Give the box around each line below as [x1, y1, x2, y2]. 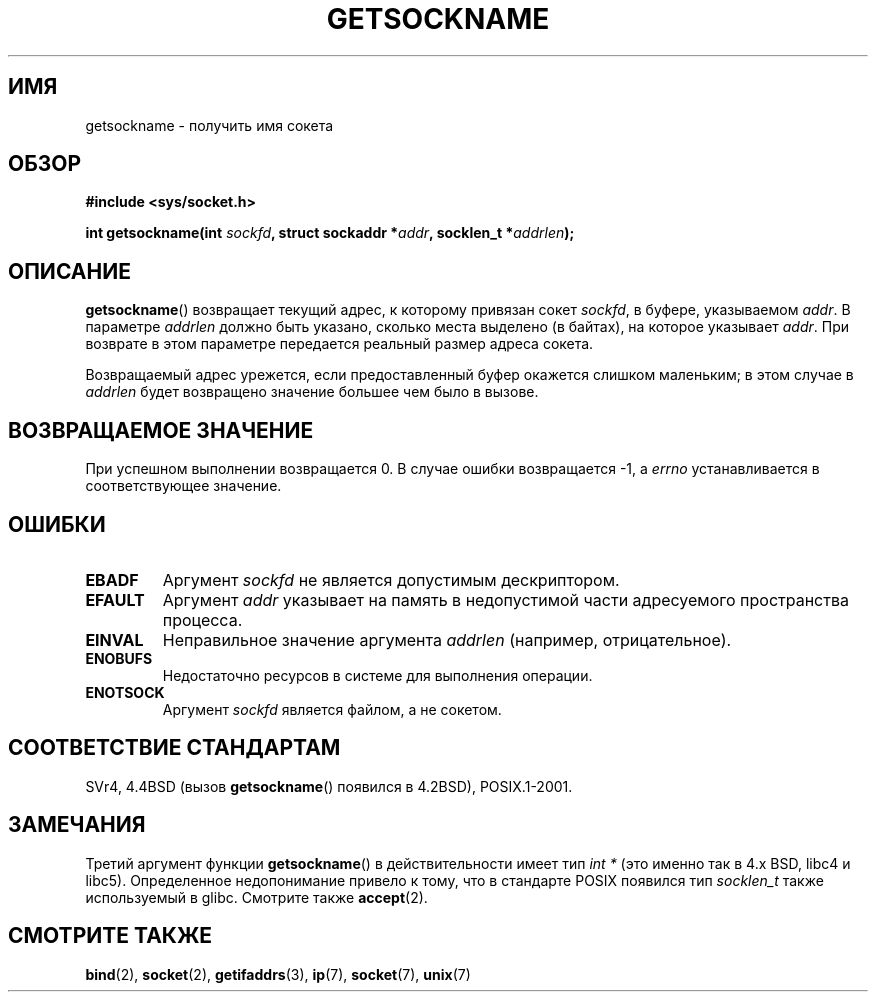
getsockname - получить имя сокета [85, 116, 334, 134]
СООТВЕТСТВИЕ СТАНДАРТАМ [8, 735, 341, 761]
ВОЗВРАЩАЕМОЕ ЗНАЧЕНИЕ [8, 417, 314, 443]
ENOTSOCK [85, 683, 165, 701]
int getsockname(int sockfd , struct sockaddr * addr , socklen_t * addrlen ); [85, 224, 575, 242]
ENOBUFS [85, 649, 153, 667]
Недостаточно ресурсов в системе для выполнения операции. [162, 666, 593, 684]
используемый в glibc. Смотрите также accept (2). [85, 888, 428, 906]
